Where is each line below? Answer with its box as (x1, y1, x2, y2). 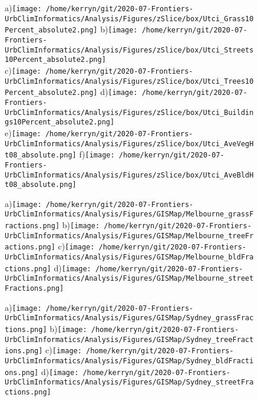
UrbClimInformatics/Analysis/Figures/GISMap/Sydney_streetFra (5, 378, 254, 387)
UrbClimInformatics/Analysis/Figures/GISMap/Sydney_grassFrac (5, 314, 254, 323)
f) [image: (79, 148, 115, 160)
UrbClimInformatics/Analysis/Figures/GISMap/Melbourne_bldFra (5, 253, 254, 262)
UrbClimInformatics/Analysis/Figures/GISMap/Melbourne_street (5, 274, 254, 283)
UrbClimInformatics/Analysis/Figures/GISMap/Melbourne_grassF (5, 210, 254, 219)
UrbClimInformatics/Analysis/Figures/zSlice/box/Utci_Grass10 (5, 14, 254, 23)
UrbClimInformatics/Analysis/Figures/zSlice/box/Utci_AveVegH (5, 139, 254, 148)
